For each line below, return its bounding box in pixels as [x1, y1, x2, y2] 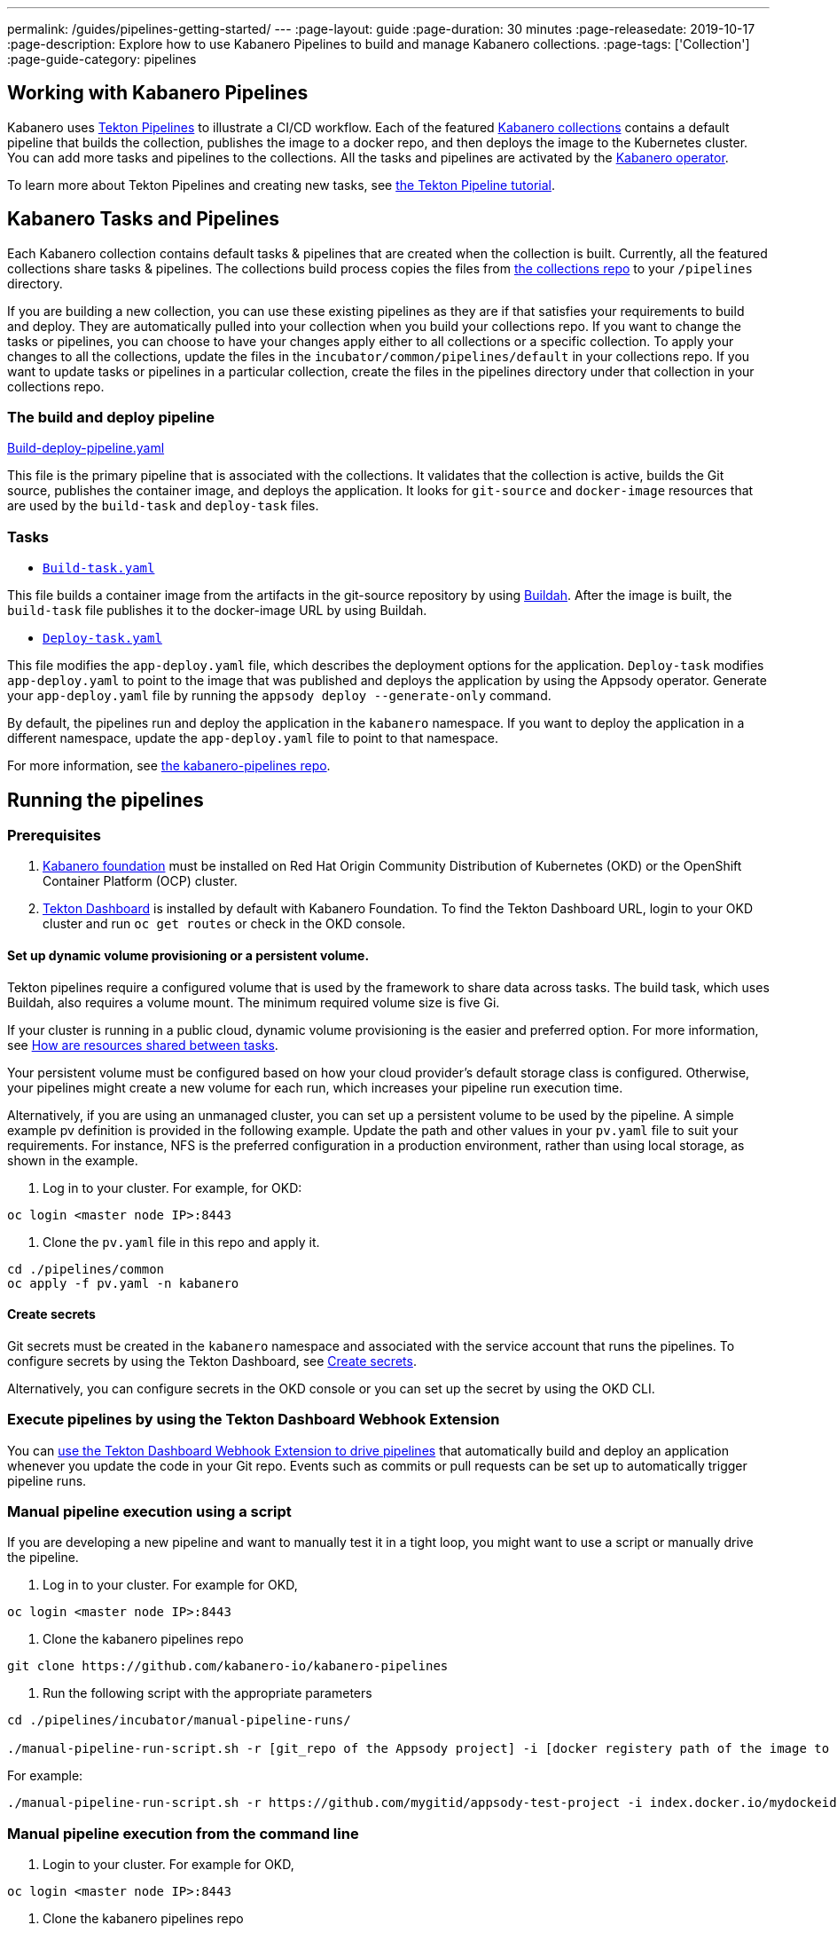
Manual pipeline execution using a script [7, 1502, 292, 1520]
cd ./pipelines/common [7, 1261, 165, 1276]
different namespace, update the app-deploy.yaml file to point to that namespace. [7, 730, 499, 746]
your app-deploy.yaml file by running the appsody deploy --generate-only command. [7, 688, 551, 704]
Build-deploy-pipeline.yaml [7, 440, 165, 456]
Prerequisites [7, 826, 101, 845]
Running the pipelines [7, 788, 204, 811]
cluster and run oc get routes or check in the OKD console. [43, 916, 406, 932]
